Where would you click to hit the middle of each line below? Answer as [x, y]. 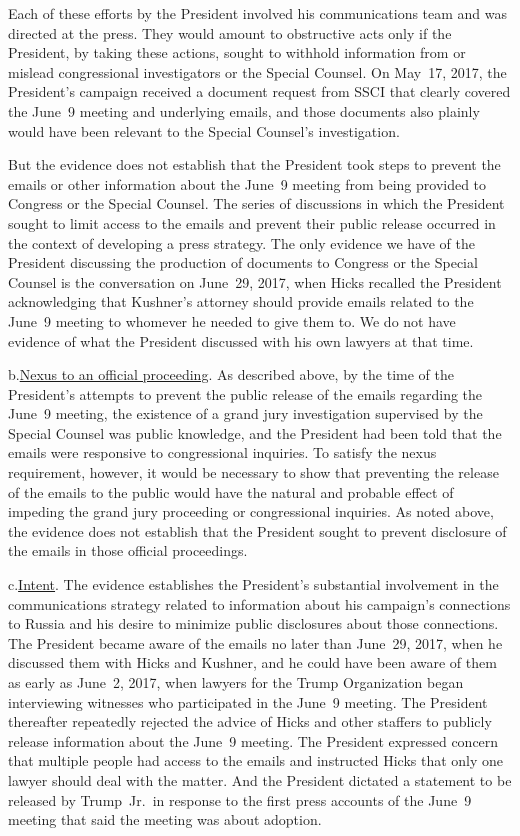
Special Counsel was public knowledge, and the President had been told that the [255, 432]
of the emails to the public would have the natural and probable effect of [231, 491]
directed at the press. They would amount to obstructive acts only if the [230, 32]
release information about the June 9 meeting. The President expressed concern [253, 740]
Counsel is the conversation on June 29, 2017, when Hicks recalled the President [255, 281]
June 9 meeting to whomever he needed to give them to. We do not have [232, 320]
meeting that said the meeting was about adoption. [165, 819]
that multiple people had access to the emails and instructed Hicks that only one [256, 760]
